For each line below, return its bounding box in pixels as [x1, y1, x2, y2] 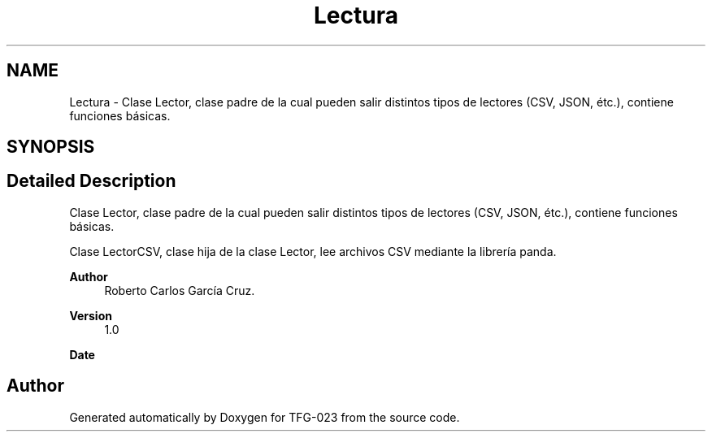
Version [69, 308, 112, 323]
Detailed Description [7, 171, 176, 192]
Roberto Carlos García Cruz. [104, 283, 255, 297]
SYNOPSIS [7, 137, 95, 158]
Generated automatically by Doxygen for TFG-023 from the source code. [69, 410, 460, 424]
